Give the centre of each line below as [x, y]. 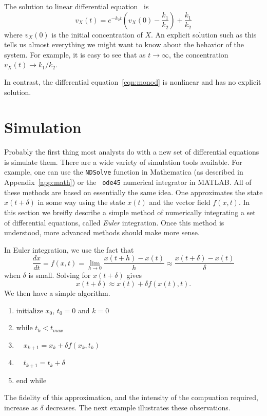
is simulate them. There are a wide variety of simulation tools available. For [123, 162]
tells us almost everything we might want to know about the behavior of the [124, 44]
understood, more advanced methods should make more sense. [102, 232]
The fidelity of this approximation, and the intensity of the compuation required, [131, 397]
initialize [30, 310]
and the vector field [180, 202]
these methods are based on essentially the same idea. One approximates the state [133, 192]
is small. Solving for [60, 275]
